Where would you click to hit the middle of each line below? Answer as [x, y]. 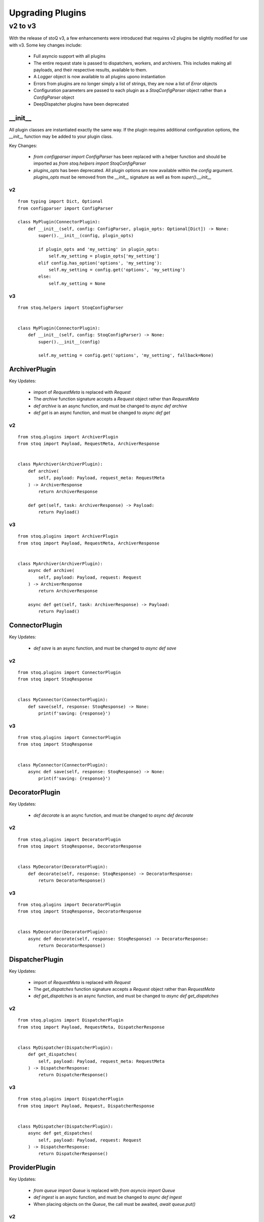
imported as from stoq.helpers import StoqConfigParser [90, 163]
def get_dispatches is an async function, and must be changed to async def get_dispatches [126, 996]
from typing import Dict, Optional [60, 201]
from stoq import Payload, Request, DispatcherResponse [86, 1106]
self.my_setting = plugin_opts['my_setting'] [104, 256]
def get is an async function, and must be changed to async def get [102, 413]
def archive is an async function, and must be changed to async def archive [110, 406]
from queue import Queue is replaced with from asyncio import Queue [104, 1190]
